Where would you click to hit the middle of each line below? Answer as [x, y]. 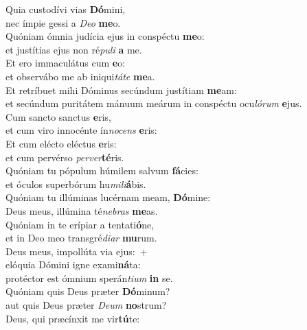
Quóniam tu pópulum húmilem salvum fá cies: [102, 170]
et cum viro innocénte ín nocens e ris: [81, 130]
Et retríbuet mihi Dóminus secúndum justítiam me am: [121, 90]
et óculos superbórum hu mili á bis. [76, 184]
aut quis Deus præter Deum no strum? [86, 305]
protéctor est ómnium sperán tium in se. [89, 278]
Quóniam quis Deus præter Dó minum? [88, 291]
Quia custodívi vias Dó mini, [66, 9]
